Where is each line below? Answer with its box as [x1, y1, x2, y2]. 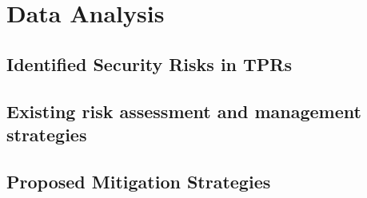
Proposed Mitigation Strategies [6, 168, 271, 193]
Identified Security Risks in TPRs [6, 51, 293, 76]
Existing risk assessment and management [6, 98, 361, 123]
